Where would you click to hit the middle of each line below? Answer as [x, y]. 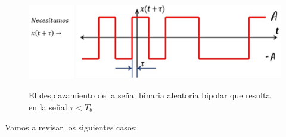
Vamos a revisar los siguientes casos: [71, 127]
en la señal [48, 106]
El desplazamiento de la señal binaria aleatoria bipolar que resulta [150, 95]
